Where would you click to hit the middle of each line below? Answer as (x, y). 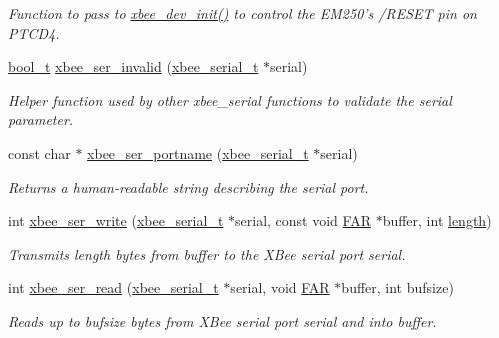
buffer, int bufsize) (397, 287)
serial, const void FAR (303, 220)
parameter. (41, 119)
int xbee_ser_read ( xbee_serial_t (113, 287)
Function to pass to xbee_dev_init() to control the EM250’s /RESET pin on (242, 13)
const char (39, 152)
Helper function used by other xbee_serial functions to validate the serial (230, 99)
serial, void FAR (280, 287)
